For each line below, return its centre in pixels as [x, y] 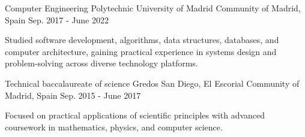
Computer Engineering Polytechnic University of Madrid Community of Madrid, [153, 8]
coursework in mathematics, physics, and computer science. [114, 127]
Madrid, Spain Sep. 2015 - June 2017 [73, 95]
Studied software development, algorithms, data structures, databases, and [142, 40]
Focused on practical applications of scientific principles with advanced [135, 115]
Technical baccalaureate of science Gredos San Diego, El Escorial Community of [152, 83]
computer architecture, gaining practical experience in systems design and [141, 51]
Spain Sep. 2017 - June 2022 [57, 19]
